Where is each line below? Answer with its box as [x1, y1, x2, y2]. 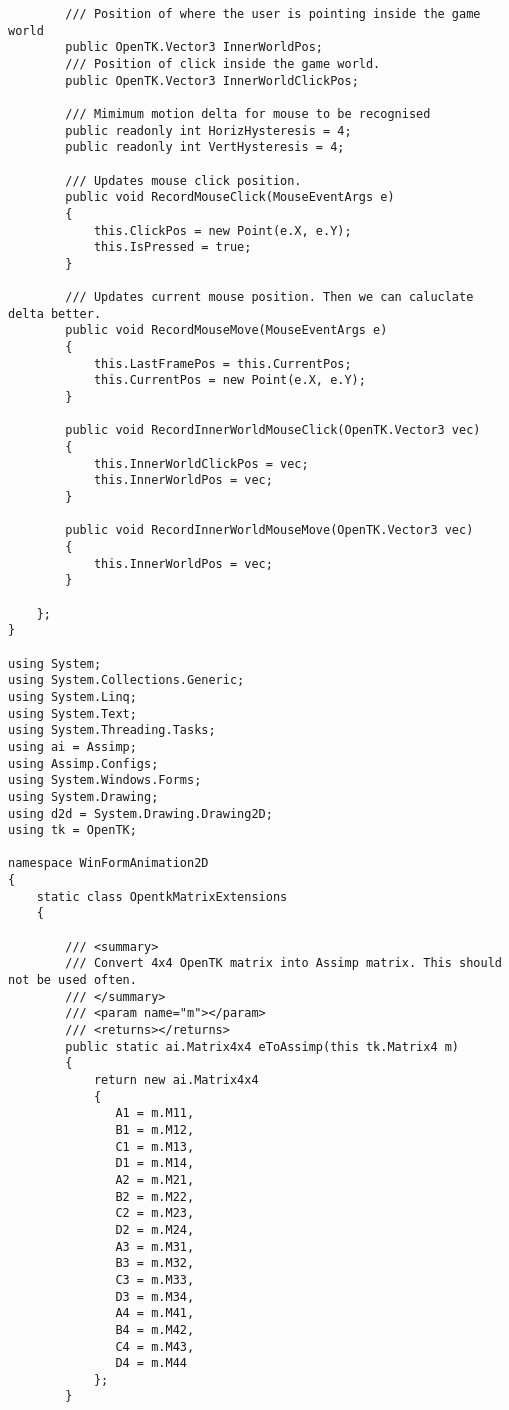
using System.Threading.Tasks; [8, 723, 216, 738]
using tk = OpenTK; [8, 823, 137, 838]
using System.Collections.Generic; [8, 673, 245, 688]
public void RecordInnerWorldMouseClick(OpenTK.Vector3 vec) [65, 423, 481, 438]
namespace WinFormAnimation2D [8, 856, 209, 871]
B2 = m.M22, [115, 1189, 195, 1204]
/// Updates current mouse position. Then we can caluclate [65, 290, 474, 305]
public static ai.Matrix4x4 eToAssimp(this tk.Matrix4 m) [65, 1039, 460, 1054]
